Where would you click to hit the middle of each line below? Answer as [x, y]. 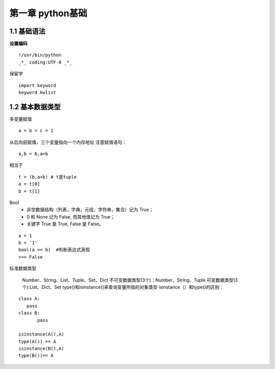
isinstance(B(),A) [42, 349]
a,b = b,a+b [33, 154]
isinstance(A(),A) [42, 334]
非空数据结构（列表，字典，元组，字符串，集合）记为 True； [90, 210]
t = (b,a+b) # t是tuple [48, 177]
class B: [29, 313]
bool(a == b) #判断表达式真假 [54, 250]
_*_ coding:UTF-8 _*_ [45, 62]
